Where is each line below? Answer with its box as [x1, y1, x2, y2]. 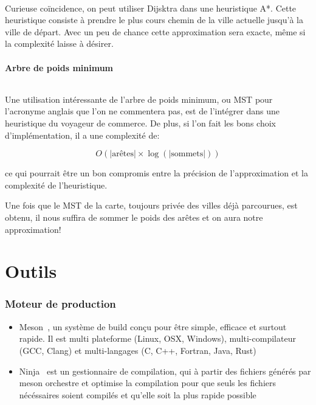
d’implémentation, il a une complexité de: [5, 128, 160, 141]
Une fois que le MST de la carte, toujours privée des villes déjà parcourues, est [5, 199, 298, 212]
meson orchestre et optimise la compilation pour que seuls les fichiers [19, 376, 276, 389]
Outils [5, 258, 57, 283]
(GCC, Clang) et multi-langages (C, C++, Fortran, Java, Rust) [19, 344, 256, 356]
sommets [171, 150, 204, 159]
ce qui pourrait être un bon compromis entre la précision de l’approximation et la [5, 167, 308, 179]
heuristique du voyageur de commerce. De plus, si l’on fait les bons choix [5, 116, 276, 129]
